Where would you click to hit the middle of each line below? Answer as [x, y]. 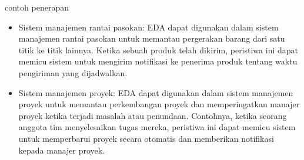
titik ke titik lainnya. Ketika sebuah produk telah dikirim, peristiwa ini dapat [158, 50]
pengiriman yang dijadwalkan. [73, 72]
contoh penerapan [37, 7]
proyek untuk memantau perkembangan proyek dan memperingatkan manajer [159, 104]
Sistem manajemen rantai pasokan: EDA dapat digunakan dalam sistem [148, 27]
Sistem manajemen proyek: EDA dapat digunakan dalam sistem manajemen [156, 92]
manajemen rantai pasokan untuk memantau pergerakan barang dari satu [152, 38]
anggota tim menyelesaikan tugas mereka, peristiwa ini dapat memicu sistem [157, 127]
